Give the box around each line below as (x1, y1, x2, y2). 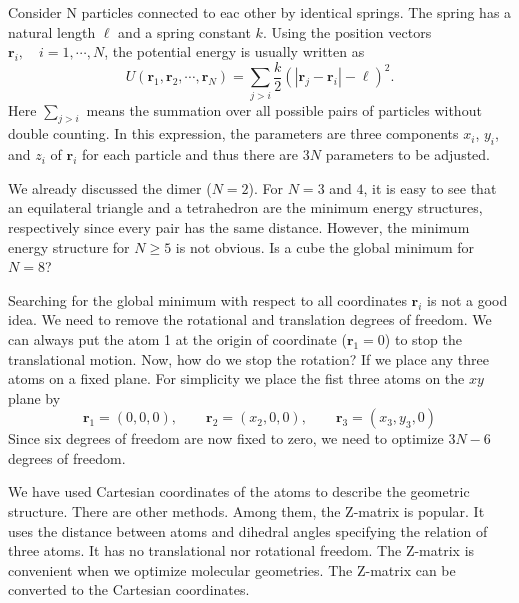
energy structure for (8, 236, 130, 257)
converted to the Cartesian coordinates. (8, 579, 250, 600)
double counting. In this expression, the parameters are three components (8, 123, 459, 144)
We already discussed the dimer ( (8, 177, 212, 198)
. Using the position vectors (262, 21, 432, 42)
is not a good (427, 289, 508, 310)
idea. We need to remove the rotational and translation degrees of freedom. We (8, 309, 492, 330)
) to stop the (384, 328, 462, 349)
